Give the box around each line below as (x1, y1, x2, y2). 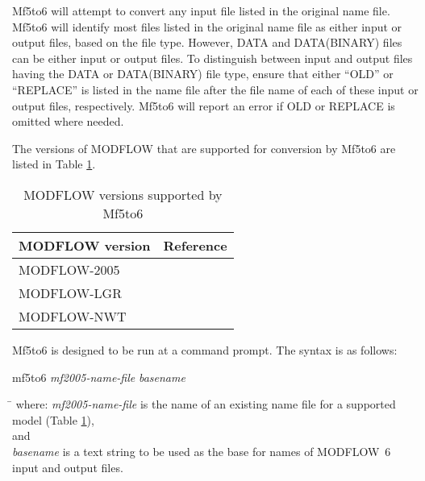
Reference (163, 235, 227, 255)
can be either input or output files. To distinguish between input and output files (12, 49, 413, 66)
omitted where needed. (12, 113, 124, 130)
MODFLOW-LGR (19, 283, 122, 302)
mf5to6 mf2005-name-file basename (12, 368, 185, 385)
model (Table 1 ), (12, 411, 94, 428)
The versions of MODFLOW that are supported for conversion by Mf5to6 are (12, 139, 396, 156)
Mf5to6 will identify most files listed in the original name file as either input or (12, 18, 402, 35)
